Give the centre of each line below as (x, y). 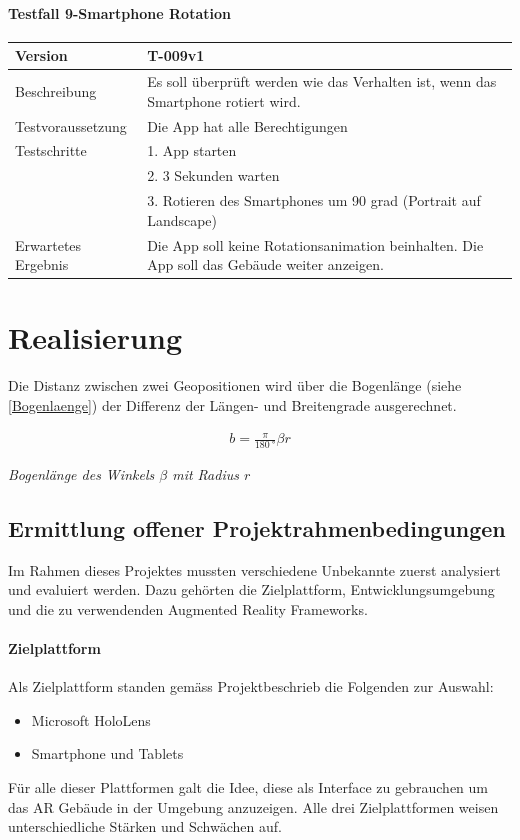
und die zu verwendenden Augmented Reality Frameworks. (188, 608)
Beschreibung (56, 90)
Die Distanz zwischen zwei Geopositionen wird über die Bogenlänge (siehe (235, 385)
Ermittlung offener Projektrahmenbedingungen (257, 527)
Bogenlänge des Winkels (81, 473)
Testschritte (51, 150)
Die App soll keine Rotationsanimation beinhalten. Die (315, 244)
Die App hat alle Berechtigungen (247, 125)
